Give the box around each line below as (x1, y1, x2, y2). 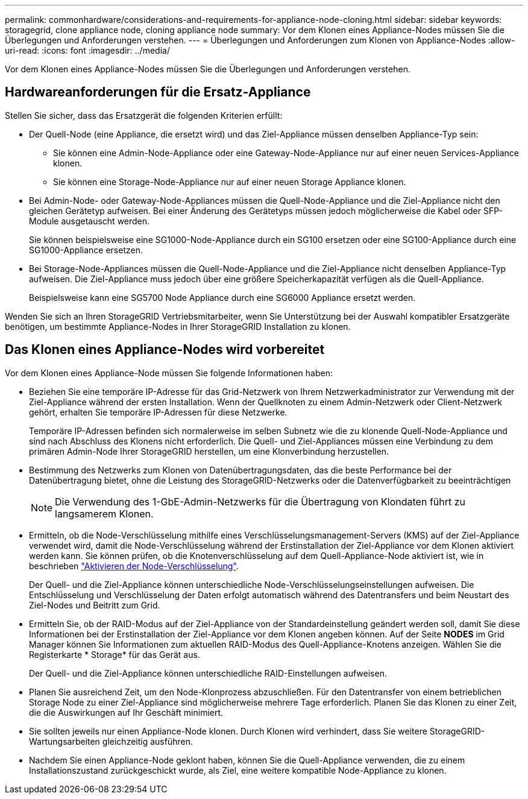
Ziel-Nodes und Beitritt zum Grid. (29, 599, 160, 610)
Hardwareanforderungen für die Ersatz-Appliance (5, 84, 311, 100)
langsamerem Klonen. (55, 507, 154, 520)
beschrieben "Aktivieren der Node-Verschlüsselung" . (29, 560, 239, 571)
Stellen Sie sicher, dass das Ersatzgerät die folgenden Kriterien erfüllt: (5, 110, 283, 121)
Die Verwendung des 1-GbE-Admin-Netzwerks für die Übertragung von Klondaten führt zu (55, 495, 466, 508)
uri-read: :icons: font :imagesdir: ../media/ (5, 45, 170, 55)
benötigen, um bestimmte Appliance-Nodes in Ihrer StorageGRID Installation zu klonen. (5, 321, 351, 332)
